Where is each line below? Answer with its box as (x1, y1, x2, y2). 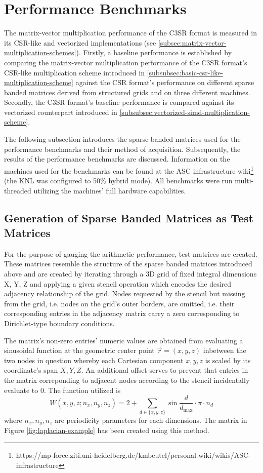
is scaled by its (205, 354, 251, 365)
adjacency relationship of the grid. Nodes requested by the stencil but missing (4, 288, 245, 299)
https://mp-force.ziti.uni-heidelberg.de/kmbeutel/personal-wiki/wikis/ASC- (16, 450, 251, 460)
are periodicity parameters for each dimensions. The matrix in (55, 414, 247, 425)
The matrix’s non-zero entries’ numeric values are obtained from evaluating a (4, 335, 243, 345)
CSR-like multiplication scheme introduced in (4, 67, 145, 77)
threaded (4, 185, 31, 195)
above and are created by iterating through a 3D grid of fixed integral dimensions (4, 268, 257, 279)
